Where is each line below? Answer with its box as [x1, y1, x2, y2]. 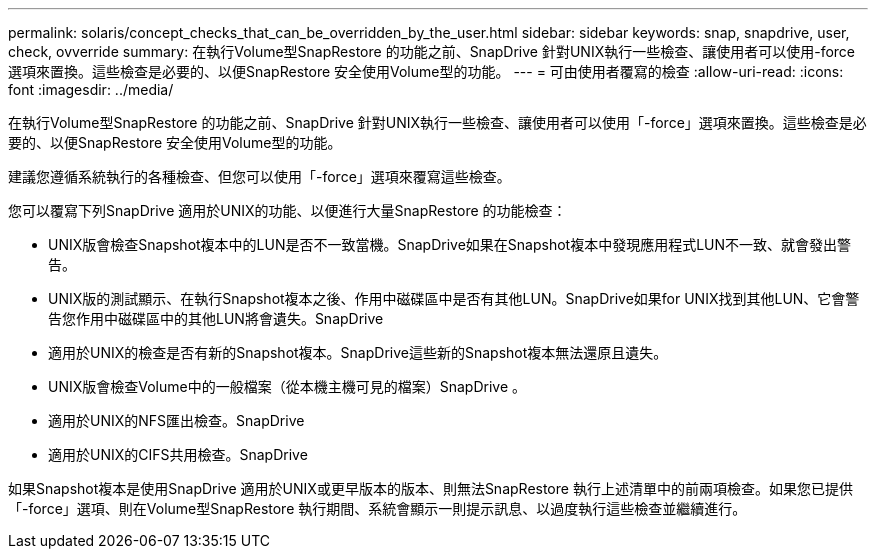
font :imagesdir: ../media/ [8, 81, 174, 98]
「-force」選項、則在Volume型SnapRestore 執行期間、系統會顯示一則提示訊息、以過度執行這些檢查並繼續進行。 [8, 500, 747, 517]
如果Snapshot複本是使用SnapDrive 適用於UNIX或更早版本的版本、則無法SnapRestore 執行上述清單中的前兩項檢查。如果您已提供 [8, 480, 853, 497]
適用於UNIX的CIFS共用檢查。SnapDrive [48, 446, 308, 463]
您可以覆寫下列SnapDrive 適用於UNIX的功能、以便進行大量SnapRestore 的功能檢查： [8, 202, 567, 219]
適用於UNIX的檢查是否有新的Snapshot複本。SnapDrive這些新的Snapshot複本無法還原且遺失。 [48, 344, 668, 361]
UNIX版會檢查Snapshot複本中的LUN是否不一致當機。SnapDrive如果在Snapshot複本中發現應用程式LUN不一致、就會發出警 [48, 236, 852, 253]
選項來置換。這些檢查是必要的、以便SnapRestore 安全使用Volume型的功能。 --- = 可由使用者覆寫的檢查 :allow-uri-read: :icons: [8, 63, 844, 80]
